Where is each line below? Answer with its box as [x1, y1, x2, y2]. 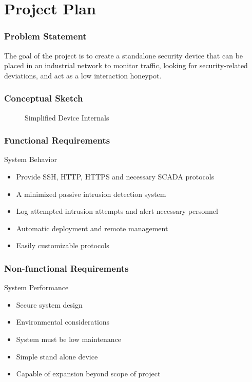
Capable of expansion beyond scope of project [16, 368, 161, 379]
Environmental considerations [16, 316, 110, 327]
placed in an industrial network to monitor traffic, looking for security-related [4, 60, 248, 71]
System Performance [4, 282, 69, 293]
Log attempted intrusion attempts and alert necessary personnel [16, 206, 218, 216]
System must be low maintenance [16, 333, 122, 344]
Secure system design [16, 299, 83, 310]
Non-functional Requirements [4, 262, 129, 274]
